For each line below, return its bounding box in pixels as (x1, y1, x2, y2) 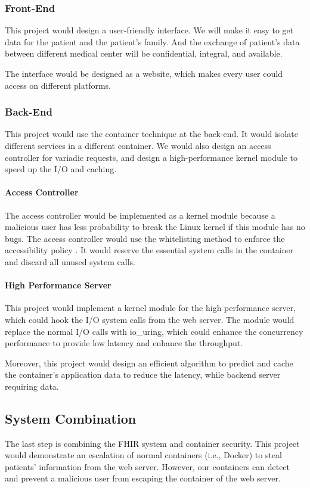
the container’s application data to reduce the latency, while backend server (5, 368, 281, 381)
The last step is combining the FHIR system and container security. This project (5, 437, 300, 449)
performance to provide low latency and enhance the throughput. (5, 337, 243, 349)
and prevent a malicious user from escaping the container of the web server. (5, 472, 281, 484)
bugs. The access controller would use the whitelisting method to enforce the (5, 232, 285, 244)
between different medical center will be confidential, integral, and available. (5, 47, 283, 60)
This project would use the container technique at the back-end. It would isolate (5, 128, 298, 140)
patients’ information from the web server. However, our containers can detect (5, 460, 290, 473)
